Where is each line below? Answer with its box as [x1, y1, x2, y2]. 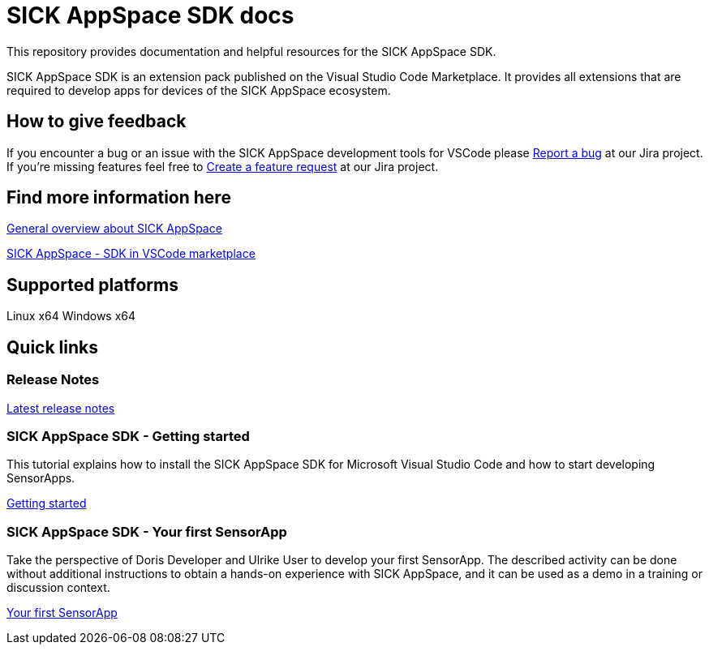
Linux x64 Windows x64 [6, 309, 136, 323]
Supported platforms [6, 274, 178, 295]
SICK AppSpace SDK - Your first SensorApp [6, 523, 287, 540]
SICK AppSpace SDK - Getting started [6, 427, 250, 444]
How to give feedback [6, 111, 187, 132]
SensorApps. [6, 471, 75, 486]
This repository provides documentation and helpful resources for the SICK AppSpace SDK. [6, 44, 496, 58]
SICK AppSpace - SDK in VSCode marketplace [6, 246, 256, 261]
